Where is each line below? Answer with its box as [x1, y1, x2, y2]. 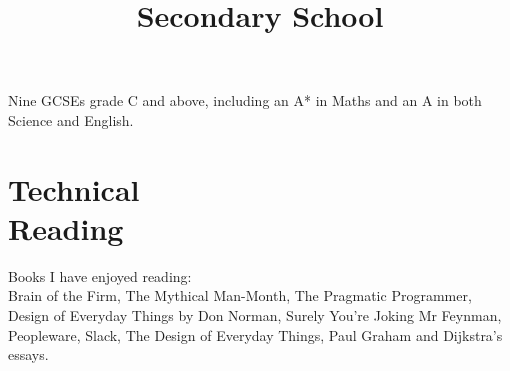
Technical [8, 168, 140, 209]
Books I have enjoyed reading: [8, 265, 192, 286]
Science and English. [8, 109, 134, 130]
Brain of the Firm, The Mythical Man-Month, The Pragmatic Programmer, [8, 285, 472, 306]
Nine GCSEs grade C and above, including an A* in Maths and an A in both [8, 90, 482, 111]
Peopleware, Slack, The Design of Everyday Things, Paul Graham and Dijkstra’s [8, 324, 503, 345]
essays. [8, 344, 49, 365]
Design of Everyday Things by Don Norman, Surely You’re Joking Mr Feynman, [8, 305, 502, 326]
